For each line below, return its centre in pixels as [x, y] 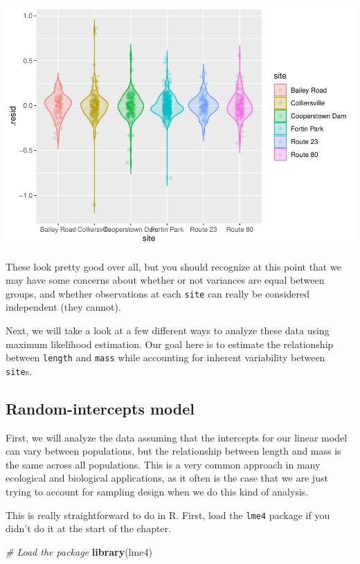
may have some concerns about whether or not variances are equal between [165, 280]
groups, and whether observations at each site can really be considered [158, 293]
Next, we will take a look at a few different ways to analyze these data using [168, 330]
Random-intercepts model [100, 408]
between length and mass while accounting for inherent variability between [165, 357]
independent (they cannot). [63, 307]
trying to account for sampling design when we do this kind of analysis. [157, 492]
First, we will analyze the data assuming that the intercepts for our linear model [177, 437]
